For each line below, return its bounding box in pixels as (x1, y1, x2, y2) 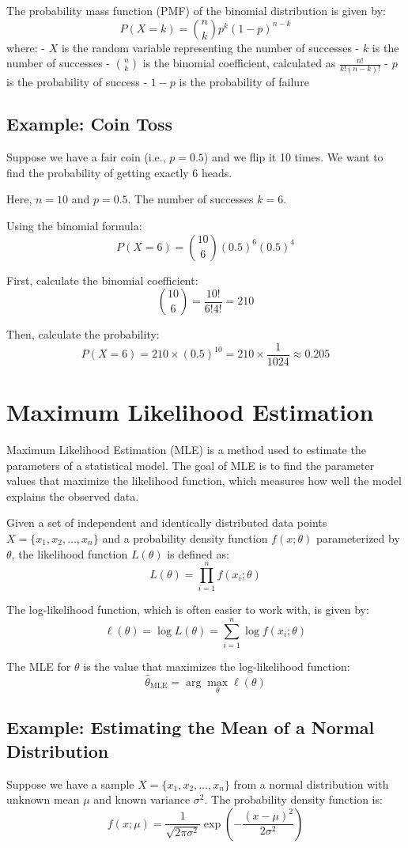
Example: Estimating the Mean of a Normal (6, 715, 375, 740)
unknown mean (6, 791, 80, 808)
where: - (6, 39, 46, 55)
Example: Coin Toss (6, 112, 173, 136)
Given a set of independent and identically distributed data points (6, 514, 327, 531)
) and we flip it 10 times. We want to (203, 149, 383, 165)
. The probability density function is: (204, 791, 383, 808)
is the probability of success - (6, 73, 148, 89)
